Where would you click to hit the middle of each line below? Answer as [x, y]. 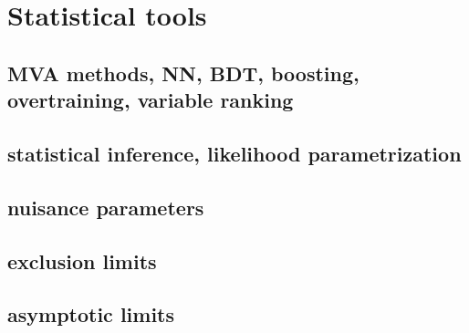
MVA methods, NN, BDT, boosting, [183, 73]
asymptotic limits [91, 314]
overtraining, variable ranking [151, 100]
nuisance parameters [106, 207]
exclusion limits [82, 260]
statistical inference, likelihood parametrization [234, 153]
